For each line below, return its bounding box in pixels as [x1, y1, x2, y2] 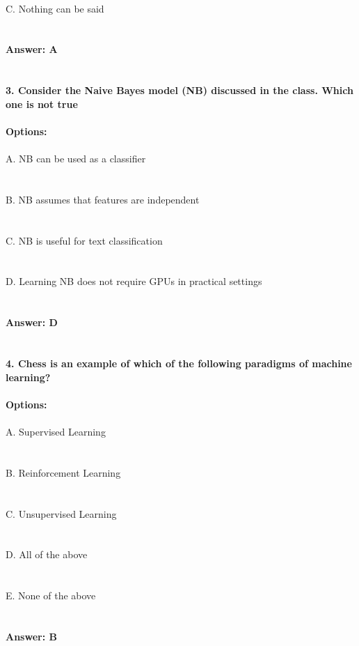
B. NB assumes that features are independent [6, 192, 200, 206]
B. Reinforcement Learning [6, 465, 121, 479]
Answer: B [6, 629, 57, 643]
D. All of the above [6, 547, 88, 562]
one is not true [6, 96, 78, 111]
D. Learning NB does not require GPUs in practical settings [6, 274, 262, 289]
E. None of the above [6, 588, 96, 603]
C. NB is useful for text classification [6, 233, 163, 247]
